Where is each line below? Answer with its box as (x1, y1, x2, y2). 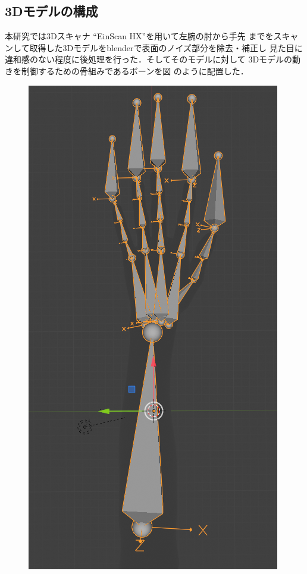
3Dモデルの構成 (5, 2, 98, 20)
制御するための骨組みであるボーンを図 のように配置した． (21, 64, 249, 77)
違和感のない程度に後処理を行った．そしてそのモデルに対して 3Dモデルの (5, 53, 293, 65)
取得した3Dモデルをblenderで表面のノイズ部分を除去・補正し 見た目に (29, 41, 303, 54)
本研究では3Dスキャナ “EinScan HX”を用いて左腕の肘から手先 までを (5, 30, 274, 42)
